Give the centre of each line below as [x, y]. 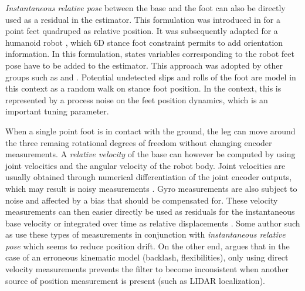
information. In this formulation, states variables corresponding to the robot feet [150, 54]
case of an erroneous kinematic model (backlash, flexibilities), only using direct [147, 257]
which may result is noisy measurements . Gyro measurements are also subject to [151, 188]
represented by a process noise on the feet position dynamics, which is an [137, 99]
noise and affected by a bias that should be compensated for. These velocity [142, 200]
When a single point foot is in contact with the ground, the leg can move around [150, 131]
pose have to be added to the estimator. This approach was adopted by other [144, 65]
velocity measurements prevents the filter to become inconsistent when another [147, 269]
